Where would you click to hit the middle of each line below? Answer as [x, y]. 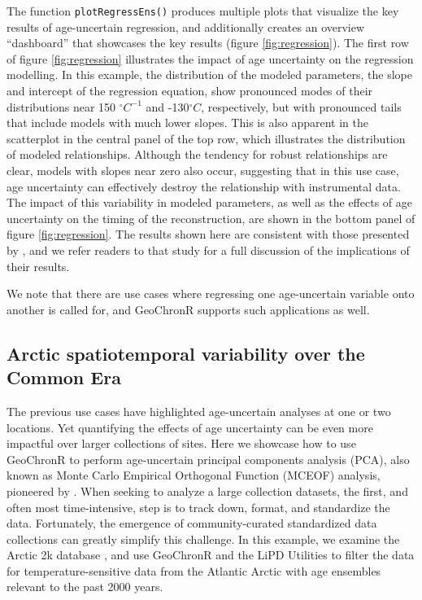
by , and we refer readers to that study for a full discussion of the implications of [208, 250]
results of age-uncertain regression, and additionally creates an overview [186, 26]
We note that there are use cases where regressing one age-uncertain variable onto [211, 293]
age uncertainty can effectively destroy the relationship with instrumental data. [204, 186]
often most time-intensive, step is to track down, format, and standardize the [198, 507]
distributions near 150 [61, 106]
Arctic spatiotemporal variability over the [186, 353]
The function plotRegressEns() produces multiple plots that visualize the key [203, 11]
